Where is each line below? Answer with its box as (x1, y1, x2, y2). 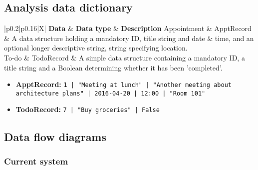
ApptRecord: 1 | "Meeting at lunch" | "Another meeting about (15, 79, 232, 89)
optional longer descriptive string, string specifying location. (4, 42, 188, 53)
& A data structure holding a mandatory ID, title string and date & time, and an (4, 32, 254, 43)
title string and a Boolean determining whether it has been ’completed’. (4, 62, 223, 72)
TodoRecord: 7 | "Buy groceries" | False (15, 104, 160, 114)
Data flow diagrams (4, 128, 107, 144)
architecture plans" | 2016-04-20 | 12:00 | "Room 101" (15, 89, 206, 97)
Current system (4, 154, 68, 167)
